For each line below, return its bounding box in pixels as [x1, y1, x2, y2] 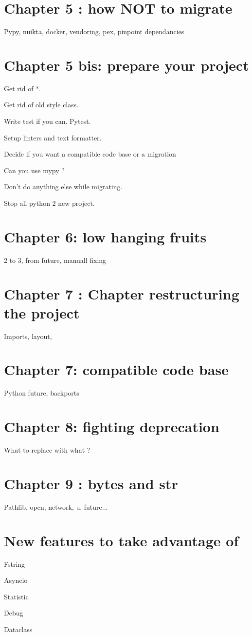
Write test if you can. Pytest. [4, 116, 91, 126]
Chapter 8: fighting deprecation [4, 417, 219, 437]
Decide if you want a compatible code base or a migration [4, 149, 176, 159]
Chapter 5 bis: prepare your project [4, 55, 249, 75]
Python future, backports [4, 388, 79, 398]
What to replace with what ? [4, 445, 90, 455]
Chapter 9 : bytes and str [4, 473, 178, 493]
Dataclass [4, 624, 33, 634]
